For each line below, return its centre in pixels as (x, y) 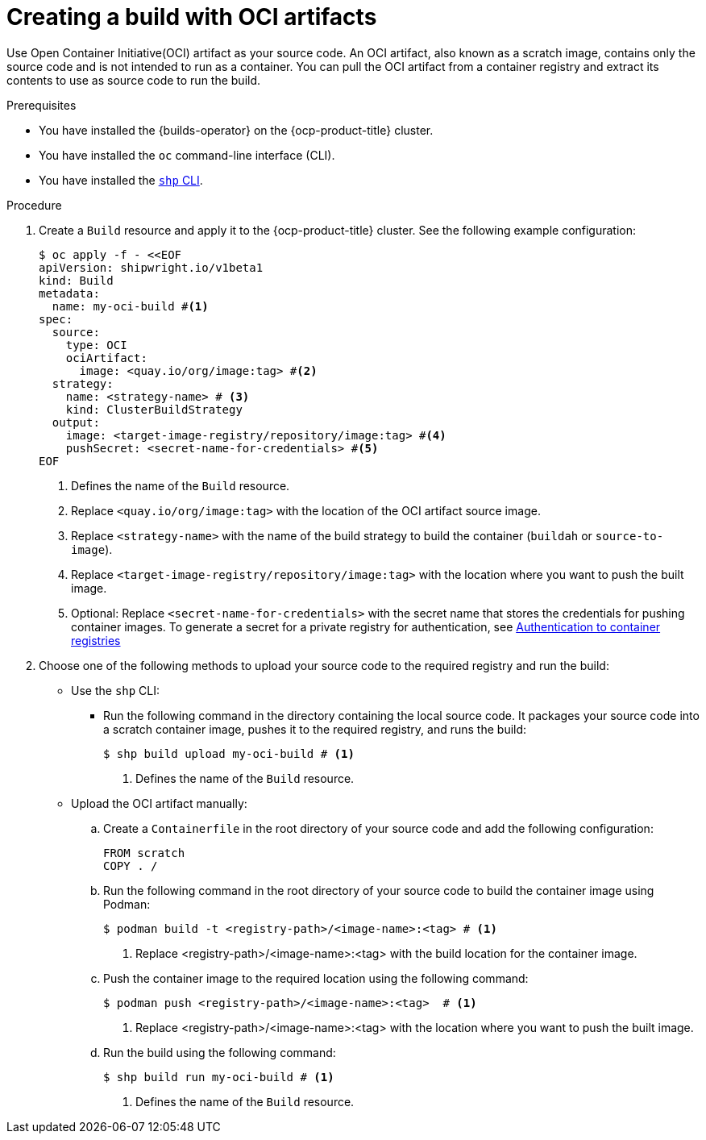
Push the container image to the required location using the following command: (316, 978)
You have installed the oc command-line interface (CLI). (187, 155)
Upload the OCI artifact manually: (159, 803)
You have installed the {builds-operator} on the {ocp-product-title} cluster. (236, 130)
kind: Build (76, 280)
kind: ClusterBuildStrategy (154, 409)
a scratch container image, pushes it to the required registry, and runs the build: (315, 729)
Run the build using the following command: (220, 1052)
